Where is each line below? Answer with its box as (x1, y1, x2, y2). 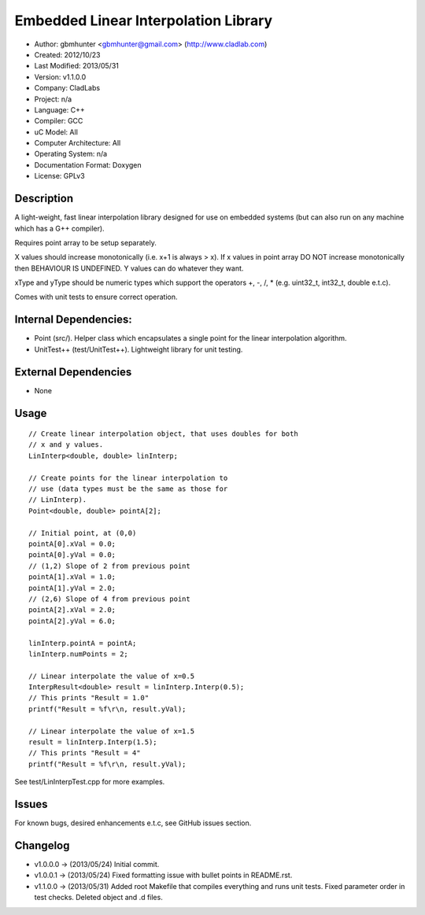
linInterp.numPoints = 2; (28, 649, 129, 659)
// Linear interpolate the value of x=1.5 (28, 726, 195, 736)
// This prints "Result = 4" (28, 748, 141, 758)
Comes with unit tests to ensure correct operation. (14, 292, 178, 302)
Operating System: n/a (34, 149, 108, 159)
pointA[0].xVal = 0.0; (28, 540, 116, 548)
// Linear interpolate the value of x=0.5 (28, 671, 195, 681)
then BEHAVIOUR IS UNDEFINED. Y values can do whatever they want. (14, 264, 244, 273)
